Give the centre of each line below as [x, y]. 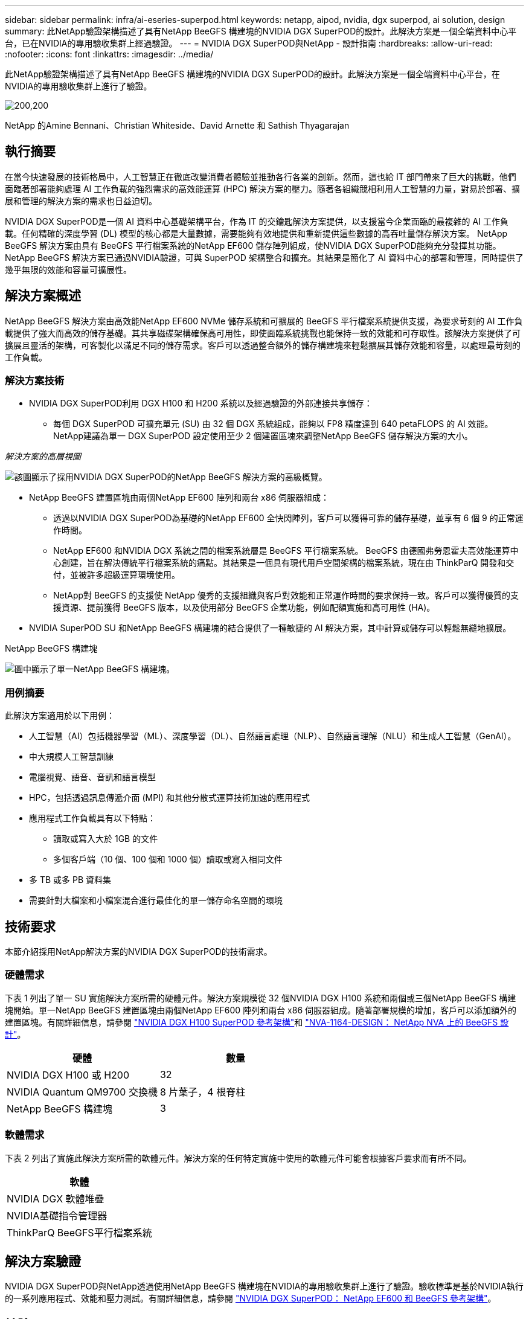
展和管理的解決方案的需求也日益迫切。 [81, 201]
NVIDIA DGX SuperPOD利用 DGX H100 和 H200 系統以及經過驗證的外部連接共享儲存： [201, 403]
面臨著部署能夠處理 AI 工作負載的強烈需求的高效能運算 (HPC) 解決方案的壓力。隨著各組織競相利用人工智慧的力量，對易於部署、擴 [262, 188]
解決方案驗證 [43, 1261]
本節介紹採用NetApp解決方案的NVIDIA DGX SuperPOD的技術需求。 [139, 952]
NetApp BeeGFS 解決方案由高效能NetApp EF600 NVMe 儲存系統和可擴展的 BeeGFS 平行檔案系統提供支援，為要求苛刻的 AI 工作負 [264, 321]
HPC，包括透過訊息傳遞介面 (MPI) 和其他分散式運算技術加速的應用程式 [170, 798]
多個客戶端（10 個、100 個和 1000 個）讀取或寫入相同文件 [168, 859]
